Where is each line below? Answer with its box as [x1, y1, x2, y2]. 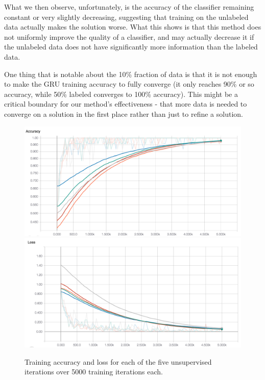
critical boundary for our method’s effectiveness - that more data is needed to [4, 98, 247, 109]
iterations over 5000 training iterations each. [25, 366, 163, 377]
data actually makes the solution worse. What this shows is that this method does [4, 21, 261, 32]
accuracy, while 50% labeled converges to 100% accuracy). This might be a [4, 88, 238, 99]
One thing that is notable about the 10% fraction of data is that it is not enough [4, 68, 257, 79]
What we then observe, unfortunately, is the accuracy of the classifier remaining [4, 2, 254, 12]
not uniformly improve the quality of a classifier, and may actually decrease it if [4, 31, 254, 42]
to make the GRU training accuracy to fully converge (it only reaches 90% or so [4, 79, 254, 89]
